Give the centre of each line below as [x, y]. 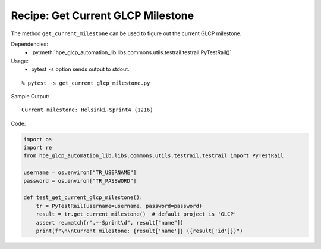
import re [38, 148]
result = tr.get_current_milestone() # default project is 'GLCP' [136, 214]
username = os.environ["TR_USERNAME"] [80, 172]
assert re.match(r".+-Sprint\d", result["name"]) [110, 222]
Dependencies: [30, 44]
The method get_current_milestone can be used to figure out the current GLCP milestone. [126, 33]
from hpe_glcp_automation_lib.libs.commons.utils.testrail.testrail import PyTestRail [154, 156]
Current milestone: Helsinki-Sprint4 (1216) [88, 110]
